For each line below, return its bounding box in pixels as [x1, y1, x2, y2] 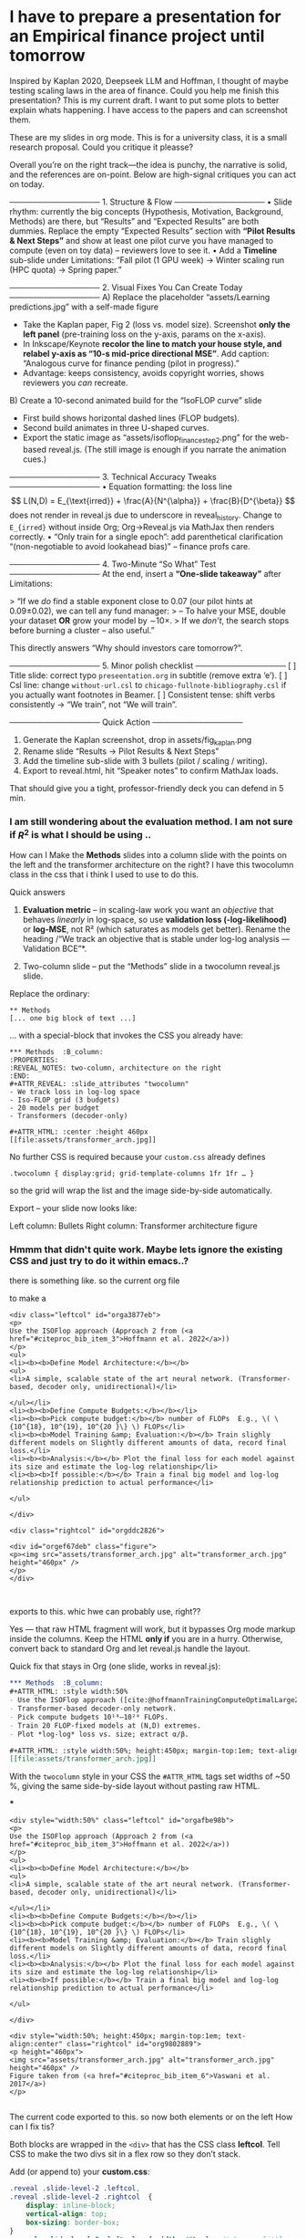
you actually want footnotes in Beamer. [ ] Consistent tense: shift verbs [9, 689, 276, 700]
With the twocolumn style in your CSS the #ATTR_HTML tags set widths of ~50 [9, 1771, 291, 1782]
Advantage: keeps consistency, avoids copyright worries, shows [22, 367, 265, 378]
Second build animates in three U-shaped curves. [22, 422, 209, 433]
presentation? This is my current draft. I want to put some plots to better [9, 94, 280, 106]
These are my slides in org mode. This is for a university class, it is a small [9, 131, 288, 142]
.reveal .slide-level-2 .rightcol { [9, 2192, 153, 2201]
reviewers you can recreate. [22, 377, 128, 388]
